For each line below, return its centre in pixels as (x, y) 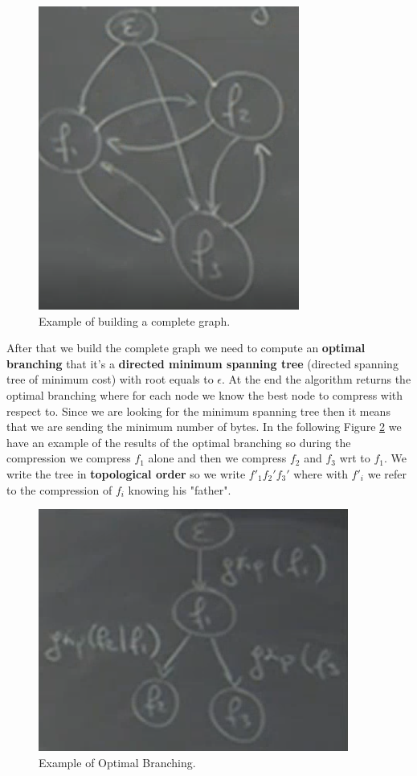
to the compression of (59, 489)
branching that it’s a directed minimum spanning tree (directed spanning (202, 363)
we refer (387, 473)
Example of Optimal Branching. (117, 762)
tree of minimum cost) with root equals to (110, 379)
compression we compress (69, 458)
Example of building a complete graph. (135, 320)
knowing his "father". (180, 489)
